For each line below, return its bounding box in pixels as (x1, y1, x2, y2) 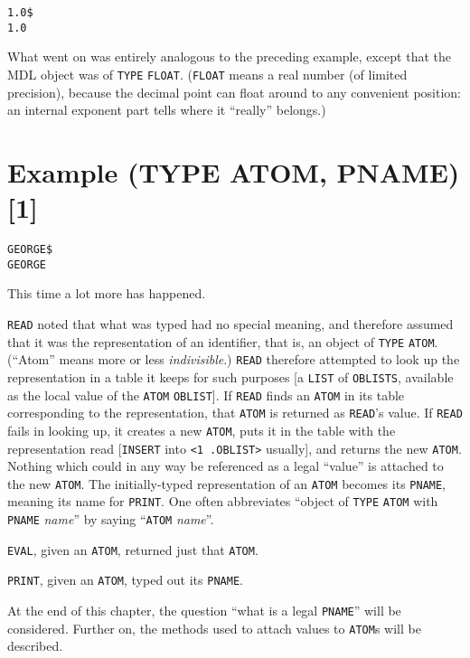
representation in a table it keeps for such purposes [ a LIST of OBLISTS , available (7, 367, 454, 386)
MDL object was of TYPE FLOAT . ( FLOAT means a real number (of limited (7, 64, 408, 83)
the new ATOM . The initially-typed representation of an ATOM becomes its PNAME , (7, 474, 446, 493)
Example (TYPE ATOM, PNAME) (7, 153, 460, 190)
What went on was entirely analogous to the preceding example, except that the (7, 47, 451, 66)
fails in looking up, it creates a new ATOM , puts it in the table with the (7, 420, 396, 439)
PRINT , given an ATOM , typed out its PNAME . (7, 570, 243, 589)
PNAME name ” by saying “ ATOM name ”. (7, 510, 214, 529)
